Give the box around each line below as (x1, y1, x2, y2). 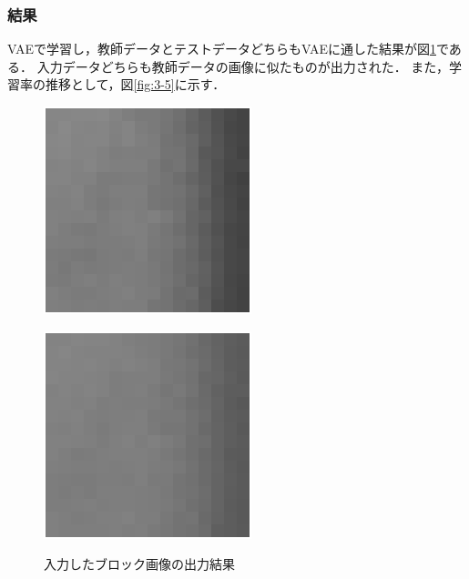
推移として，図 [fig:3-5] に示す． (45, 75, 226, 94)
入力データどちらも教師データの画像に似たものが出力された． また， (36, 56, 450, 76)
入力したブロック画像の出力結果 (44, 554, 235, 574)
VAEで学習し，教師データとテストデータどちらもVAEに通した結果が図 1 (7, 39, 436, 58)
